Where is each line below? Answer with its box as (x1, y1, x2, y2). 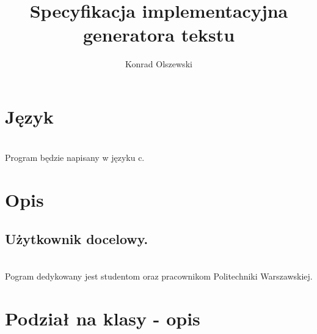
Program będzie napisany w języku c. (5, 151, 145, 164)
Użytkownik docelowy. (5, 229, 148, 248)
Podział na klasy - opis (5, 305, 200, 330)
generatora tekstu (82, 22, 235, 47)
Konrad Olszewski (125, 58, 192, 70)
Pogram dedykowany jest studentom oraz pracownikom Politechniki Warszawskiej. (5, 270, 313, 283)
